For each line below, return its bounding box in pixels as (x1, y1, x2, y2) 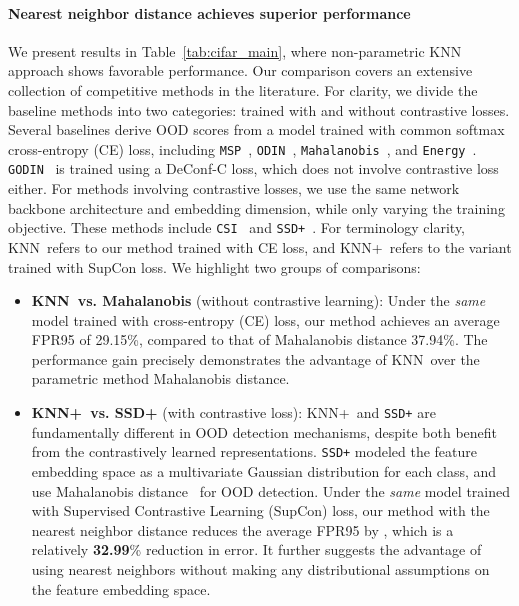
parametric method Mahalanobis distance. (31, 368, 290, 389)
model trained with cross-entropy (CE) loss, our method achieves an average (31, 309, 500, 330)
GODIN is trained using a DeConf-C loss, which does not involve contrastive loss (8, 158, 499, 179)
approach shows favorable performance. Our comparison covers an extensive (8, 60, 473, 81)
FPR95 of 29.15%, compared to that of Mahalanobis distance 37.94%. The (31, 329, 488, 350)
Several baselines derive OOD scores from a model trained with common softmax (8, 119, 505, 140)
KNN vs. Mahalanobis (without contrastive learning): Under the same (31, 290, 486, 311)
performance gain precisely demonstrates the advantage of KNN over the (31, 348, 480, 369)
